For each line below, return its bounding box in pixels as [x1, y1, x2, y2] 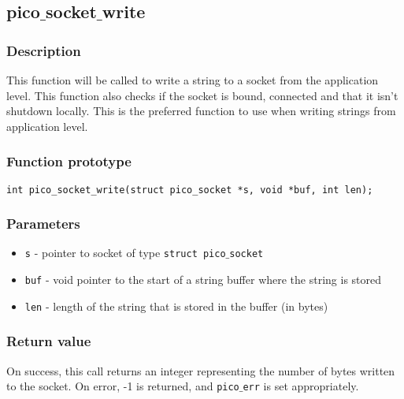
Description [6, 40, 81, 60]
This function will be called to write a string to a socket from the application [6, 72, 379, 88]
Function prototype [6, 151, 132, 171]
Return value [6, 331, 91, 351]
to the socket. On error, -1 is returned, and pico [6, 378, 239, 394]
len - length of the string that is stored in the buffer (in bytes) [24, 297, 328, 314]
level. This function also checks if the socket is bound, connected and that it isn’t [6, 87, 398, 103]
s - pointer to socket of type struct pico [24, 244, 226, 261]
